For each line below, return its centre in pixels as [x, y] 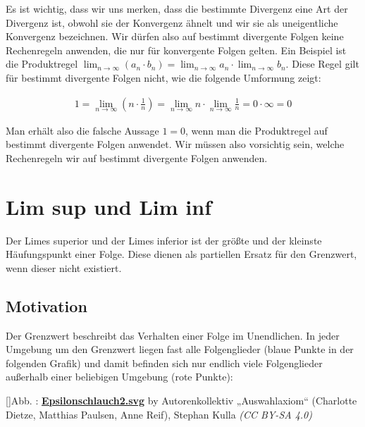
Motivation [47, 305]
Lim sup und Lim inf [109, 206]
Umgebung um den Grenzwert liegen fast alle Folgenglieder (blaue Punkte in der [180, 349]
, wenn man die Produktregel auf [256, 130]
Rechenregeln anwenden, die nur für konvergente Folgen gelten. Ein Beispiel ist [176, 50]
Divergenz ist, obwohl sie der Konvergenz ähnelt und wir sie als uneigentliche [172, 22]
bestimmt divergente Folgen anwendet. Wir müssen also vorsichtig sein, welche [175, 144]
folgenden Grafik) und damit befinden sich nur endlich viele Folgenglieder [164, 363]
